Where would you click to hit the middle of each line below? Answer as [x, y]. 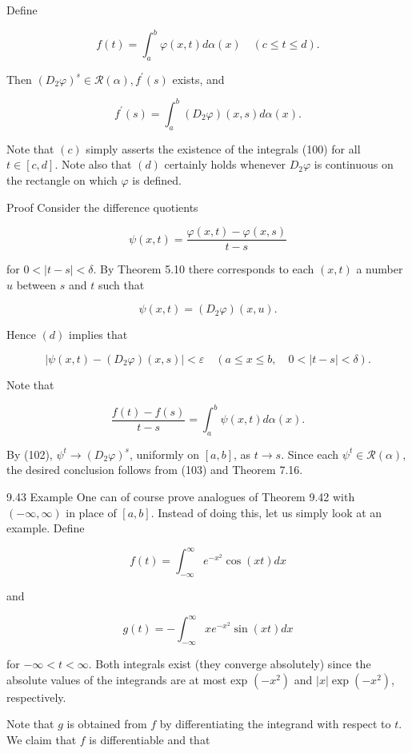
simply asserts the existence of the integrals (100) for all [223, 148]
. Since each [310, 454]
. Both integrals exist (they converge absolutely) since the [230, 664]
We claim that [42, 739]
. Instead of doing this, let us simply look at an [266, 512]
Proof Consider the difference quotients [102, 207]
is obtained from [107, 724]
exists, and [198, 79]
